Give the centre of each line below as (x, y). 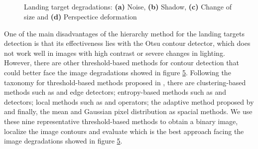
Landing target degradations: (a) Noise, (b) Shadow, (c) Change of (128, 7)
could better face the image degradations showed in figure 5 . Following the (118, 72)
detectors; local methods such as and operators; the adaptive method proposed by (129, 101)
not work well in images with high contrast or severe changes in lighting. (115, 53)
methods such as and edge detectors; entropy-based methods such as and (115, 92)
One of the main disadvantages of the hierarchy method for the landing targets (125, 33)
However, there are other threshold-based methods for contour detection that (122, 63)
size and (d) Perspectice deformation (80, 16)
